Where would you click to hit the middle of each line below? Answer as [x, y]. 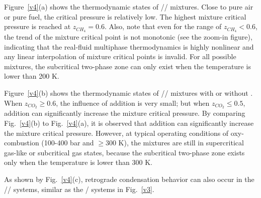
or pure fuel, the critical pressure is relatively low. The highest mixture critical [125, 16]
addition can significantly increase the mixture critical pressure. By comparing [125, 113]
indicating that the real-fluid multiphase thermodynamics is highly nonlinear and [129, 46]
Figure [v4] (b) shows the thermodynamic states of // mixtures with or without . [128, 93]
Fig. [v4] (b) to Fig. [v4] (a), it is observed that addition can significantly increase [129, 123]
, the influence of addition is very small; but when [133, 103]
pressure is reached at [37, 26]
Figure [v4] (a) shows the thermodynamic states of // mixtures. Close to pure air [129, 7]
